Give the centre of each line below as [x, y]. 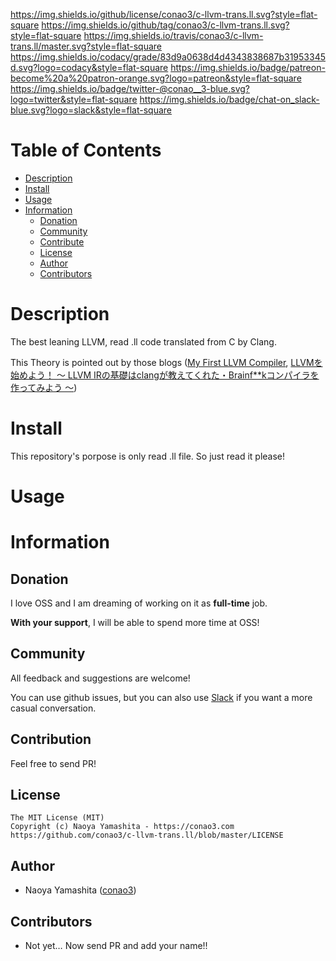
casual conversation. [53, 708]
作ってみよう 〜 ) [44, 387]
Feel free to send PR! [53, 763]
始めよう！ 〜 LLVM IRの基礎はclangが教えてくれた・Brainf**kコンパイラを [165, 375]
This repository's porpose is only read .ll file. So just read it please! [148, 456]
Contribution [51, 739]
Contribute [62, 241]
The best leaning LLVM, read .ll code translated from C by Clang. [143, 341]
